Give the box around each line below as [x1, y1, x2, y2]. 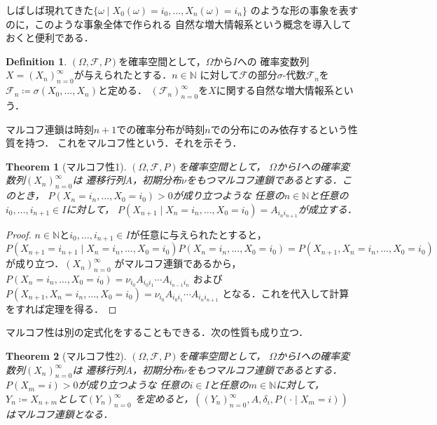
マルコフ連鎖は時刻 [6, 121, 94, 136]
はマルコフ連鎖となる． [6, 407, 113, 421]
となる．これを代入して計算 [222, 285, 349, 300]
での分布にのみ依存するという [210, 121, 348, 136]
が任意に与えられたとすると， [130, 227, 267, 241]
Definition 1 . [6, 53, 67, 68]
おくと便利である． [6, 30, 94, 45]
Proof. [6, 227, 32, 241]
